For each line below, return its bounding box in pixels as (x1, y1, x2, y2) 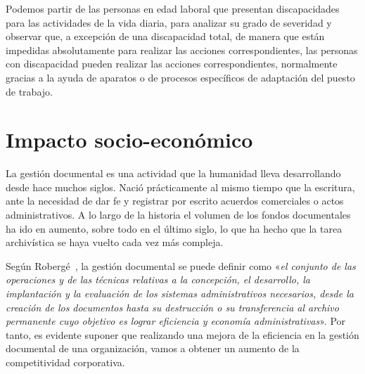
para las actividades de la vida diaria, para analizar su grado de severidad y (6, 15, 332, 30)
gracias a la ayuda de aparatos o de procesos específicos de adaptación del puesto (6, 70, 355, 84)
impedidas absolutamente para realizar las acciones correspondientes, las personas (6, 42, 358, 57)
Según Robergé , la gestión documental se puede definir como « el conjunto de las (6, 258, 356, 273)
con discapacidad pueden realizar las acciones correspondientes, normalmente (6, 56, 338, 71)
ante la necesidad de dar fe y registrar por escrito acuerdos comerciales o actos (6, 193, 344, 208)
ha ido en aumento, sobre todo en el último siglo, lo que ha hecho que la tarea (6, 221, 342, 236)
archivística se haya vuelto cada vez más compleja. (6, 235, 224, 250)
